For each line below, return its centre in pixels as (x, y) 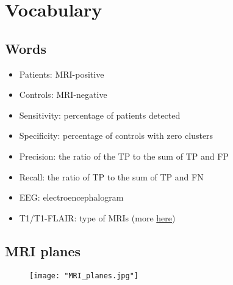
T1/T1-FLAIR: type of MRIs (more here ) (97, 217)
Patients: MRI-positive (62, 74)
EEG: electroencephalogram (71, 197)
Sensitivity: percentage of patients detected (100, 115)
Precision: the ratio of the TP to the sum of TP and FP (124, 156)
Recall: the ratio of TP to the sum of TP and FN (111, 176)
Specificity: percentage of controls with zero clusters (116, 135)
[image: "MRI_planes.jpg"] (84, 276)
